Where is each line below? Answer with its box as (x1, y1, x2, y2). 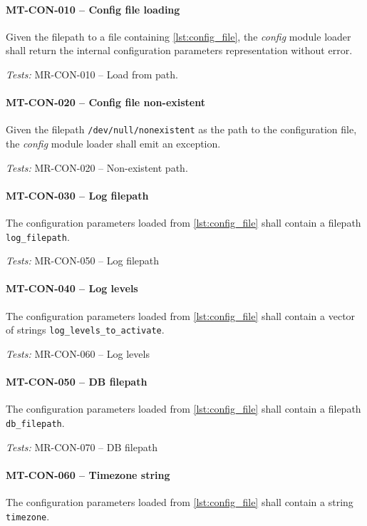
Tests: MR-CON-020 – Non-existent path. (6, 160, 188, 175)
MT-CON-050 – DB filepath (6, 374, 148, 389)
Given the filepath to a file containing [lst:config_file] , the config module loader (6, 29, 351, 43)
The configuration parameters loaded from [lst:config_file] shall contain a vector (6, 308, 356, 323)
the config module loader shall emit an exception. (6, 136, 221, 151)
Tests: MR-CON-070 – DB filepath (6, 439, 157, 454)
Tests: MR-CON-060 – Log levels (6, 346, 150, 361)
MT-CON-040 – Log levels (6, 281, 138, 296)
